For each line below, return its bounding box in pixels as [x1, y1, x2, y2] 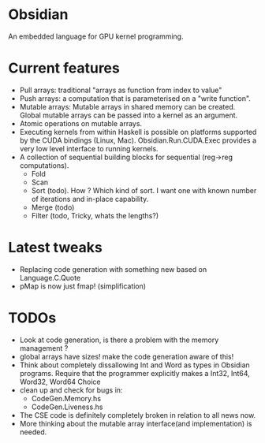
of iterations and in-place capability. [31, 194, 149, 203]
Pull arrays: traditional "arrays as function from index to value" [19, 85, 222, 95]
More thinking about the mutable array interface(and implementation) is [19, 419, 252, 428]
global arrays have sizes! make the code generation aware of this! [19, 352, 234, 361]
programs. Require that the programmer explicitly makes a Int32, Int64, [19, 368, 250, 378]
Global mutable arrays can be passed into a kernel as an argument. [19, 110, 238, 120]
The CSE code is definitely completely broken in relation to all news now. [19, 410, 256, 419]
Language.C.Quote [19, 273, 81, 282]
